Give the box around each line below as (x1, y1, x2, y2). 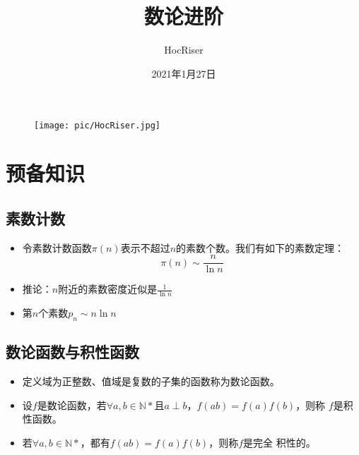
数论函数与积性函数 (6, 341, 139, 363)
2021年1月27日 (151, 66, 216, 80)
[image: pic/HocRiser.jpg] (34, 121, 160, 131)
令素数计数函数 (22, 240, 92, 255)
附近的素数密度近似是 (58, 281, 158, 296)
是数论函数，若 (37, 397, 107, 412)
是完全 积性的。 (243, 435, 316, 449)
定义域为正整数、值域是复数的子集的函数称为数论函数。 (22, 374, 280, 389)
